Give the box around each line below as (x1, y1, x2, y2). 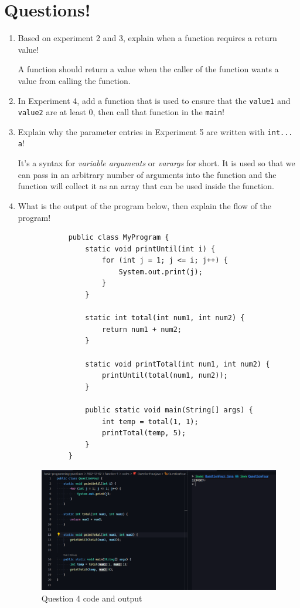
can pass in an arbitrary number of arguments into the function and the (18, 168, 277, 180)
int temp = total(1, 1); (101, 417, 199, 426)
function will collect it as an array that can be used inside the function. (18, 180, 274, 192)
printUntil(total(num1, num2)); (101, 371, 228, 380)
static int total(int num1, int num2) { (85, 314, 245, 323)
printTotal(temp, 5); (101, 429, 186, 438)
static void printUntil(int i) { (85, 244, 216, 253)
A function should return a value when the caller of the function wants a (18, 63, 279, 75)
